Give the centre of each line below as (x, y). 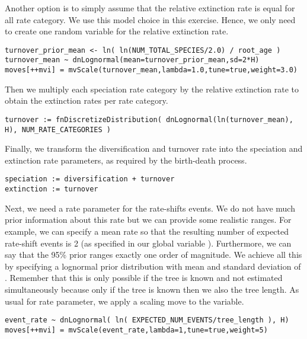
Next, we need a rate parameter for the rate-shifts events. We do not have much (150, 208)
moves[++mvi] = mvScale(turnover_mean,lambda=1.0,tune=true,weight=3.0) (151, 70)
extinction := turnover (52, 189)
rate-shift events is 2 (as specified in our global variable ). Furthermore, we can (148, 243)
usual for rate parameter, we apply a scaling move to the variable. (124, 301)
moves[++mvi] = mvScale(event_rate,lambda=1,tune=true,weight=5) (136, 330)
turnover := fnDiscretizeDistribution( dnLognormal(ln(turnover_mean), (149, 119)
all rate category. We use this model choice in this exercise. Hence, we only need (150, 19)
